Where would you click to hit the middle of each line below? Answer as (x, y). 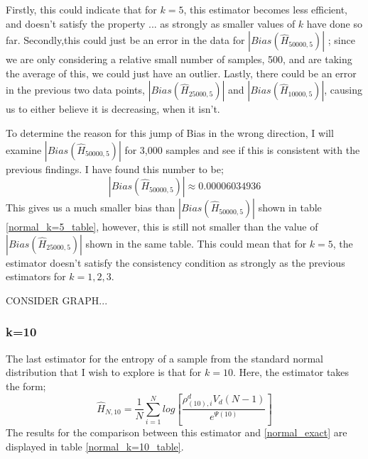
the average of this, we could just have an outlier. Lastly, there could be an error (181, 73)
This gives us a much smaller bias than (91, 208)
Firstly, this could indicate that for (81, 9)
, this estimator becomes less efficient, (266, 9)
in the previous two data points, (75, 90)
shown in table (290, 208)
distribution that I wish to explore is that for (104, 372)
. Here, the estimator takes (291, 372)
